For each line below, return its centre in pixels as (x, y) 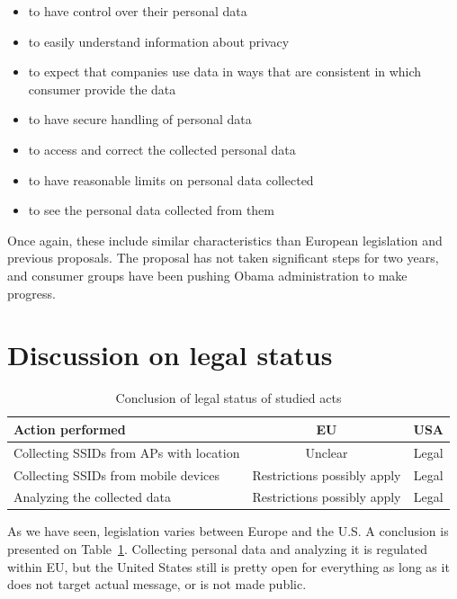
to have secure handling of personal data (140, 119)
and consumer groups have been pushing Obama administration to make (207, 275)
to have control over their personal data (138, 11)
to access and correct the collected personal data (162, 149)
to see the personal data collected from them (151, 210)
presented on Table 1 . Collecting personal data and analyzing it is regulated (218, 549)
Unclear (327, 452)
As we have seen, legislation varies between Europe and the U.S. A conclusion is (228, 531)
